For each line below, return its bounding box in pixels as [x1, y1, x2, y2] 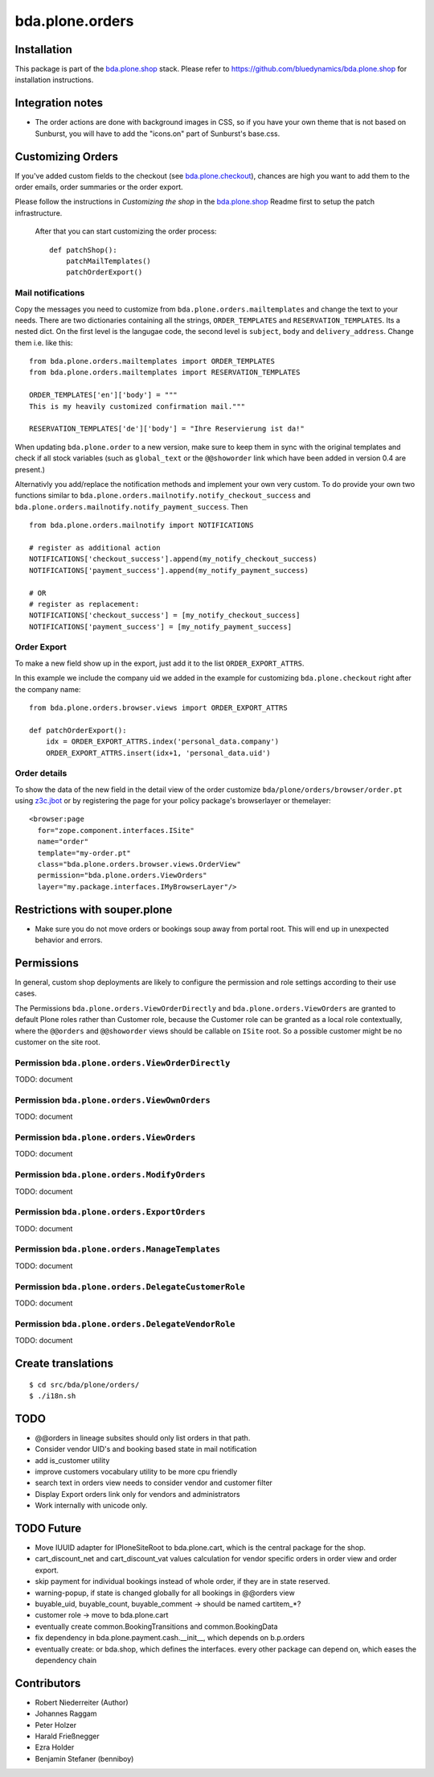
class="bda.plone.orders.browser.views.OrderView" [37, 860, 241, 869]
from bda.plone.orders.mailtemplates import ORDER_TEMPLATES [29, 357, 275, 366]
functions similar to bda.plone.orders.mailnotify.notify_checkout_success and [14, 491, 311, 501]
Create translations [14, 1356, 114, 1370]
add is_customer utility [35, 1455, 110, 1465]
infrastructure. [14, 208, 63, 217]
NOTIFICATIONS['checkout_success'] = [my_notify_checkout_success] [29, 611, 301, 620]
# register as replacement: [29, 600, 140, 608]
